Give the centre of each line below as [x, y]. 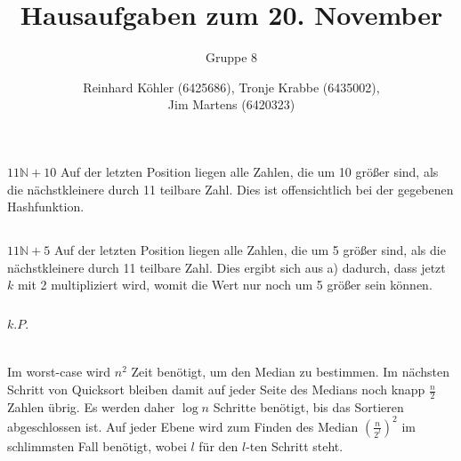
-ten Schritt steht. [295, 445]
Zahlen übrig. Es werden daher [91, 406]
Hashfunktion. [46, 207]
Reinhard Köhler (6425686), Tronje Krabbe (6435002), [231, 87]
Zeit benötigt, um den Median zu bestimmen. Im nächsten [291, 372]
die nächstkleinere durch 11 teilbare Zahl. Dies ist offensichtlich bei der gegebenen [230, 189]
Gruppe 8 [231, 57]
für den [218, 445]
